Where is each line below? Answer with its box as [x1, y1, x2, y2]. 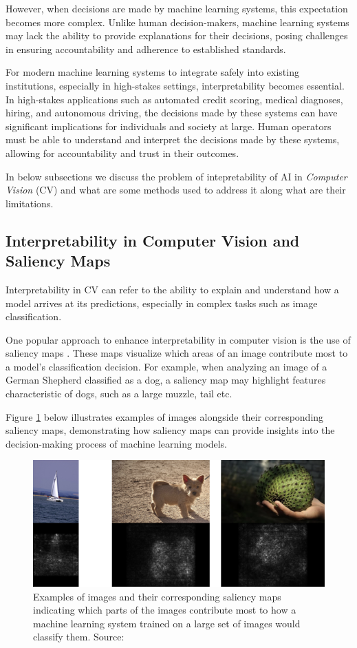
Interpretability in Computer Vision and [6, 229, 300, 251]
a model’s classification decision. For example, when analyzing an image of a [6, 359, 327, 373]
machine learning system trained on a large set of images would [33, 616, 301, 630]
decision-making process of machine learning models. [6, 436, 227, 450]
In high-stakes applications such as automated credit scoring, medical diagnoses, [6, 92, 343, 106]
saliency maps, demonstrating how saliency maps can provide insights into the [6, 423, 335, 437]
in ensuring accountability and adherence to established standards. [6, 41, 286, 56]
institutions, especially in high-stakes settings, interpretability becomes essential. [6, 78, 345, 92]
